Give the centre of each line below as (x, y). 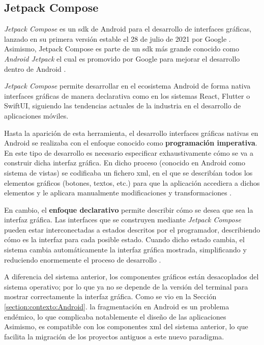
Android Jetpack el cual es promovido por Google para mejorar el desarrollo (122, 58)
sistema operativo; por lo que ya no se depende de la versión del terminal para (126, 286)
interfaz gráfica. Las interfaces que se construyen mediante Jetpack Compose (123, 220)
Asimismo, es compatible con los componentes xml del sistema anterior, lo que (126, 326)
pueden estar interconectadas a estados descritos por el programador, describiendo (132, 229)
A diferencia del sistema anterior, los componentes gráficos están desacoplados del (131, 277)
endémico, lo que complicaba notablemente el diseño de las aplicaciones (115, 316)
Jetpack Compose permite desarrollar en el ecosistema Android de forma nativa (127, 86)
